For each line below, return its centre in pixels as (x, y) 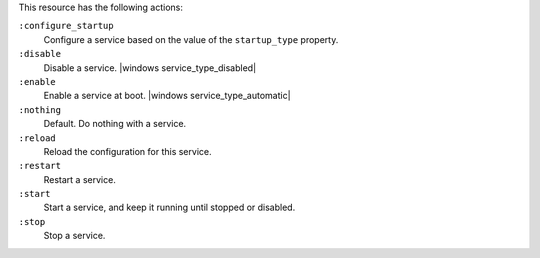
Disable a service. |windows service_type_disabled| (150, 67)
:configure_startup (66, 26)
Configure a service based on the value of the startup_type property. (191, 39)
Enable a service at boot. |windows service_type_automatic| (167, 96)
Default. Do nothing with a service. (115, 124)
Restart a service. (80, 179)
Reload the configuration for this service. (127, 151)
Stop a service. (74, 236)
